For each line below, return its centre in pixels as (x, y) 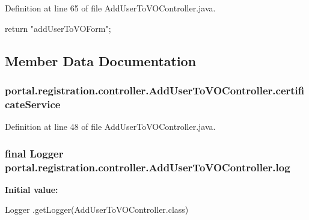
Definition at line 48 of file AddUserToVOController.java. (110, 127)
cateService (33, 104)
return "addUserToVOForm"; (58, 28)
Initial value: (32, 189)
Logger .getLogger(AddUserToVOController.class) (97, 209)
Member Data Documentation (101, 60)
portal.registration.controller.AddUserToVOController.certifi (155, 90)
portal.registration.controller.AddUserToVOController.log (148, 167)
